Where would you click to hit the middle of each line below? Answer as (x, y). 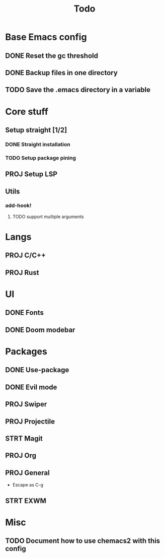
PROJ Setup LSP (31, 174)
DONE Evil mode (31, 387)
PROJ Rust (22, 272)
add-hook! (18, 205)
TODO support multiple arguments (48, 217)
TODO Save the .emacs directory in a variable (78, 90)
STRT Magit (24, 438)
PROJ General (27, 473)
